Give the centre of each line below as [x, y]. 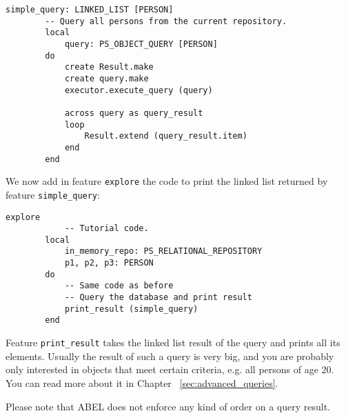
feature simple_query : [53, 194]
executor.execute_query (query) [139, 90]
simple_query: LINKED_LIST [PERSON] [90, 10]
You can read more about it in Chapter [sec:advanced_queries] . [142, 382]
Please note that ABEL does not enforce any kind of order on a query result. [168, 406]
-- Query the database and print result [158, 298]
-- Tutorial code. [106, 229]
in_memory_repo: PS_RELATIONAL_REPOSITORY [163, 251]
